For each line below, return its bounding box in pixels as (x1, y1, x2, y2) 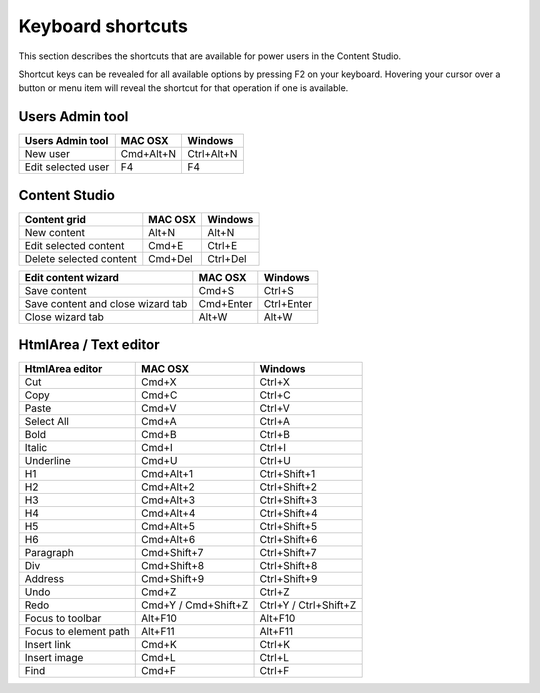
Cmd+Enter (198, 296, 253, 310)
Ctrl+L (259, 651, 290, 665)
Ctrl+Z (259, 585, 290, 599)
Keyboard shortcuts (18, 15, 189, 37)
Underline (24, 454, 72, 468)
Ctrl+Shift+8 (259, 559, 318, 573)
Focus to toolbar (24, 611, 102, 625)
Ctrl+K (259, 638, 290, 652)
